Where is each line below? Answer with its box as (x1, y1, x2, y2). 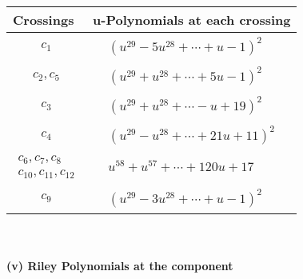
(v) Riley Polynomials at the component (6, 257, 233, 274)
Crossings (13, 10, 74, 29)
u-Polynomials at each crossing (93, 10, 291, 29)
